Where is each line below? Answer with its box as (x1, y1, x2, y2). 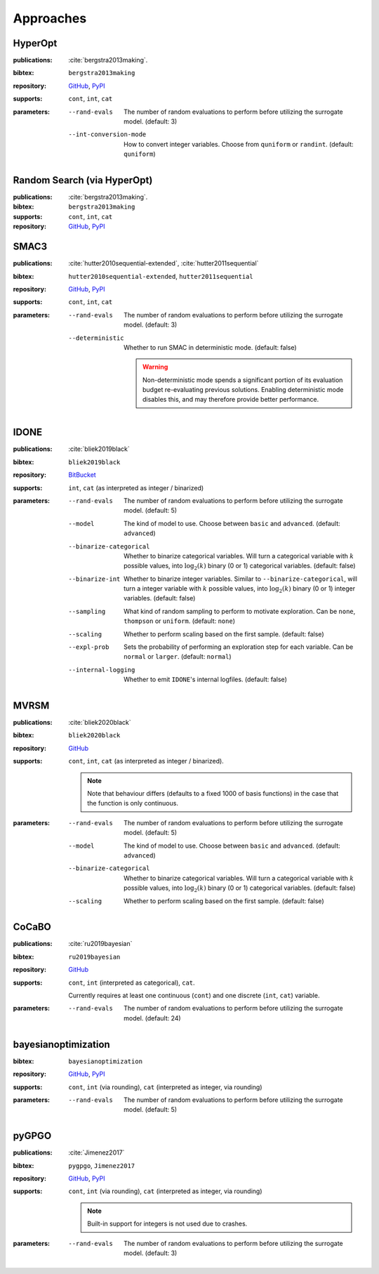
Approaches (13, 11, 87, 26)
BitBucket (68, 471, 96, 479)
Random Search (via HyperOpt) (13, 174, 153, 186)
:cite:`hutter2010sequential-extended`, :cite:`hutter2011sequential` (68, 259, 259, 268)
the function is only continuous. (87, 799, 179, 808)
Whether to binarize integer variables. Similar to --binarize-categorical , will (124, 574, 358, 583)
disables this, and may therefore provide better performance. (142, 395, 319, 404)
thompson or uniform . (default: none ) (124, 617, 235, 625)
